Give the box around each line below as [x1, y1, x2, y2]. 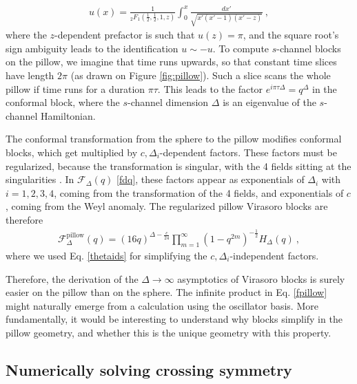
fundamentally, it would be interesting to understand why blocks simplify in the [6, 312, 343, 326]
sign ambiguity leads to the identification [6, 41, 178, 55]
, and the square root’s [243, 28, 339, 42]
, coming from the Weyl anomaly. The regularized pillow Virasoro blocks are [6, 199, 328, 213]
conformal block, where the [6, 95, 120, 109]
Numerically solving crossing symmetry [6, 359, 292, 380]
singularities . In [6, 172, 74, 186]
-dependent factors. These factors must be [159, 145, 337, 159]
